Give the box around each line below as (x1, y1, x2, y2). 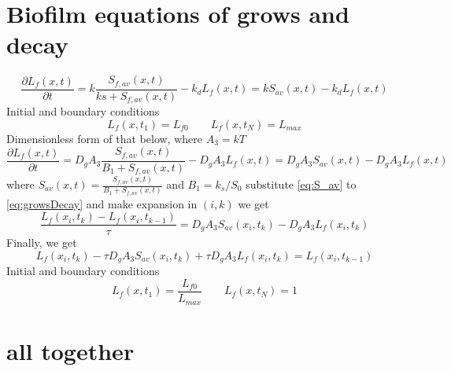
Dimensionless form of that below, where (6, 130, 202, 146)
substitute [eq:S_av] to (246, 176, 357, 193)
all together (6, 334, 135, 366)
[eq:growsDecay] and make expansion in (6, 195, 198, 211)
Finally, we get (6, 234, 77, 251)
